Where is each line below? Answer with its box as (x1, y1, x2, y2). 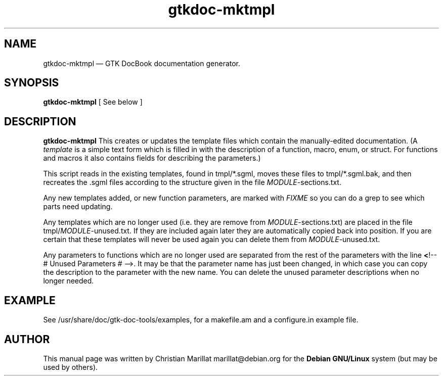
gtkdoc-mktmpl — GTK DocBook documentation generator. (43, 59, 241, 68)
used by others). (43, 362, 98, 371)
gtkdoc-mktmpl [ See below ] (43, 98, 143, 107)
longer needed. (43, 276, 94, 286)
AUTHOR (4, 332, 50, 346)
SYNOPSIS (4, 76, 59, 89)
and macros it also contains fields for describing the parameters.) (43, 154, 261, 163)
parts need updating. (43, 202, 113, 211)
